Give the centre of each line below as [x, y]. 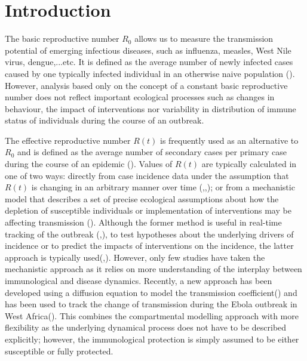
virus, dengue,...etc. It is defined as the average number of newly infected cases [149, 62]
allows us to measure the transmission [204, 38]
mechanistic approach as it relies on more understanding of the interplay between [153, 269]
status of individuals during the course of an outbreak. [105, 120]
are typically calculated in [249, 164]
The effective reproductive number [68, 140]
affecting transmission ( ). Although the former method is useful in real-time [143, 222]
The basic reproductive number [62, 38]
